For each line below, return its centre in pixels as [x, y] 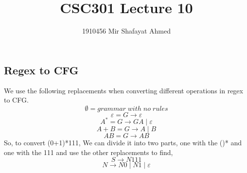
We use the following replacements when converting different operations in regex [123, 90]
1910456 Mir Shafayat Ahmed [126, 31]
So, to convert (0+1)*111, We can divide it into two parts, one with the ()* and [123, 143]
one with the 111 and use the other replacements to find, [88, 152]
